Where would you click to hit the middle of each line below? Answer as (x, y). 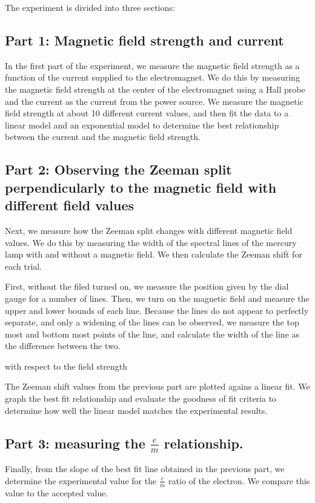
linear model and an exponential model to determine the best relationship (142, 125)
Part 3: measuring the (75, 443)
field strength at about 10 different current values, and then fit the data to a (147, 113)
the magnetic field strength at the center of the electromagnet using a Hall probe (155, 89)
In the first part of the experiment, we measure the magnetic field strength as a (152, 65)
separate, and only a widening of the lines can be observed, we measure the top (152, 322)
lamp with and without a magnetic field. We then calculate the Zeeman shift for (154, 254)
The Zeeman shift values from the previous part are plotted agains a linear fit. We (157, 386)
